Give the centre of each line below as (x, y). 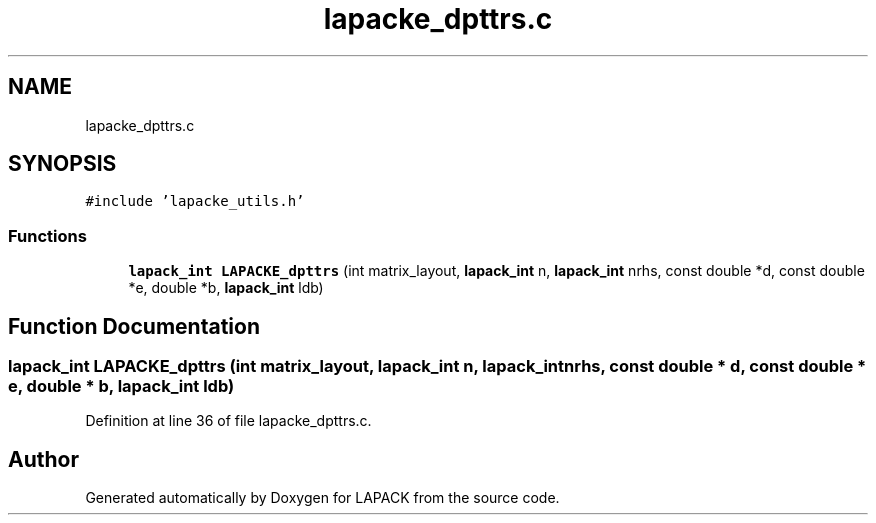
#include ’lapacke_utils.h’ (195, 201)
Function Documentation (134, 326)
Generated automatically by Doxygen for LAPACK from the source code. (322, 498)
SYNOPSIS (62, 164)
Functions (47, 235)
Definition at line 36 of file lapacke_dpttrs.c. (228, 421)
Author (43, 459)
